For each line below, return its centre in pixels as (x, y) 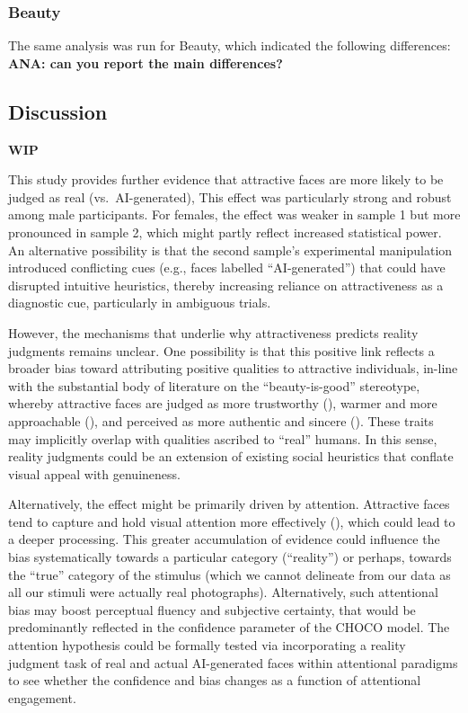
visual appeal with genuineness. (94, 473)
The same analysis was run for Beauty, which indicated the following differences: (230, 45)
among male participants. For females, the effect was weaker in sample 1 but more (234, 214)
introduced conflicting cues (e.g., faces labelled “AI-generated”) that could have (227, 267)
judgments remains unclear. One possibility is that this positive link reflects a (221, 350)
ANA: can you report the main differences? (146, 62)
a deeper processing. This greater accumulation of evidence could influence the (224, 539)
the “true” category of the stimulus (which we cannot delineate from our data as (230, 574)
